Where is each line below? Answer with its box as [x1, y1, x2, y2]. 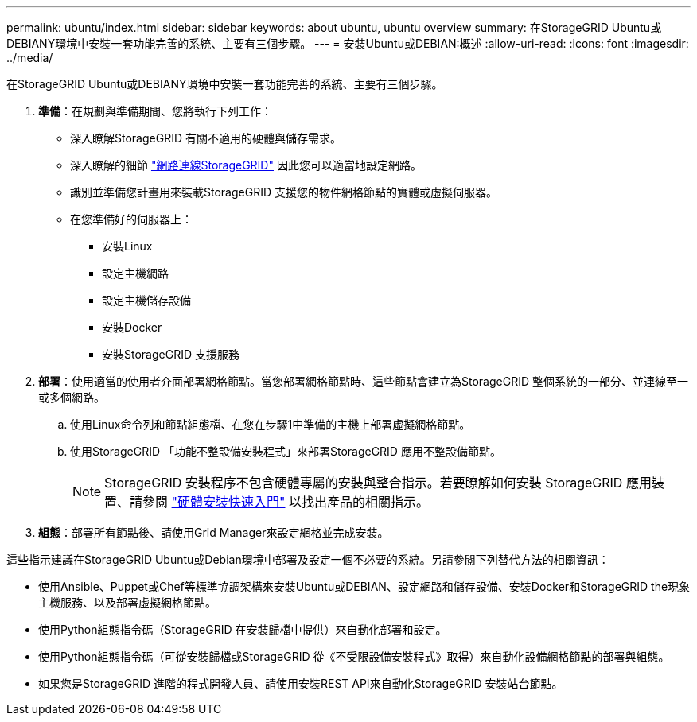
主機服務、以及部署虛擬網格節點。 [38, 596, 216, 609]
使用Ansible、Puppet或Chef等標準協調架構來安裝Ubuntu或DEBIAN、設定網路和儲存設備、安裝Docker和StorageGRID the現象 [38, 580, 691, 593]
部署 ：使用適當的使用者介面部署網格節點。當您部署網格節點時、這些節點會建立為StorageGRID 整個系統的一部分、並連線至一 [38, 375, 688, 388]
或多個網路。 [38, 390, 105, 404]
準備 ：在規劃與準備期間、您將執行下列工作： [38, 104, 272, 118]
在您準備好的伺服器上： [70, 212, 193, 226]
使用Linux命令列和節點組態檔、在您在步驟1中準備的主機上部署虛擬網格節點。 [70, 417, 471, 431]
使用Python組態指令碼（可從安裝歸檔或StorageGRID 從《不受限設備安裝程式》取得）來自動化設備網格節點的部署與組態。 [38, 650, 670, 663]
